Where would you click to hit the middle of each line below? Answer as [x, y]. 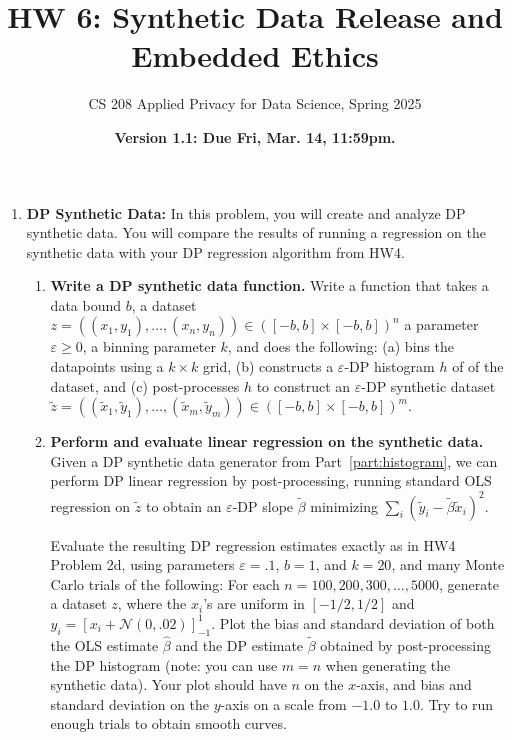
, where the [152, 603]
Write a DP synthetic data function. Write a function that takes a [269, 285]
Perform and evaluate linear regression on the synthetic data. [267, 441]
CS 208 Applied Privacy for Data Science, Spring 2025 [255, 103]
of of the [478, 366]
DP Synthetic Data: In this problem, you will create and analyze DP [246, 212]
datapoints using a [107, 366]
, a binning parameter [149, 346]
